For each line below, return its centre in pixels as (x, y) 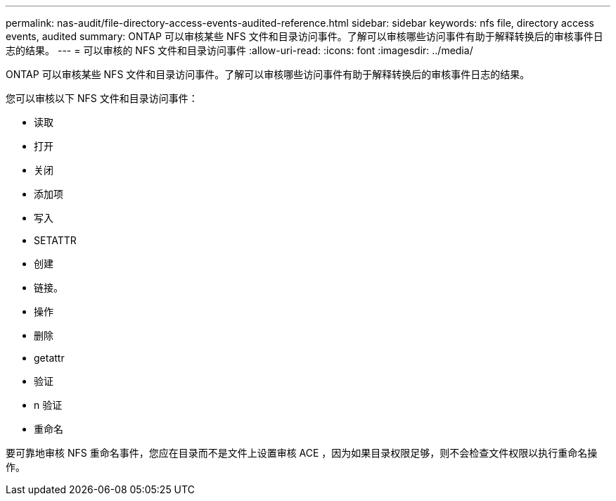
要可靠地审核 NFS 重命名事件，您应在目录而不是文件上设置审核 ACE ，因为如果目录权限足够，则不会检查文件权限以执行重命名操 (302, 453)
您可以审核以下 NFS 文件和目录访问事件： (102, 98)
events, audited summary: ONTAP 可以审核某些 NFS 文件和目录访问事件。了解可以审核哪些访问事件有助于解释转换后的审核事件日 (304, 36)
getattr (49, 358)
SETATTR (55, 240)
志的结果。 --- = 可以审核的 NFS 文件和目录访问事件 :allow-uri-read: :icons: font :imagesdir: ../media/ (239, 50)
